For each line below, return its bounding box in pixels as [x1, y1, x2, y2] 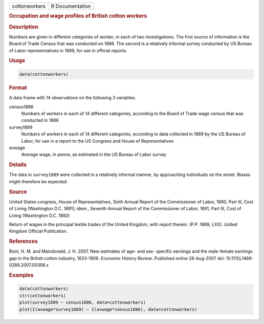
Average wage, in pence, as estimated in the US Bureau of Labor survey [21, 151, 166, 157]
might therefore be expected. [9, 178, 68, 184]
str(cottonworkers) [19, 293, 66, 298]
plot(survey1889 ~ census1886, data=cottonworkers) [19, 300, 146, 305]
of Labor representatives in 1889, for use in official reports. [9, 47, 128, 53]
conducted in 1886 [21, 117, 59, 123]
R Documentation [51, 3, 91, 9]
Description [9, 23, 39, 30]
